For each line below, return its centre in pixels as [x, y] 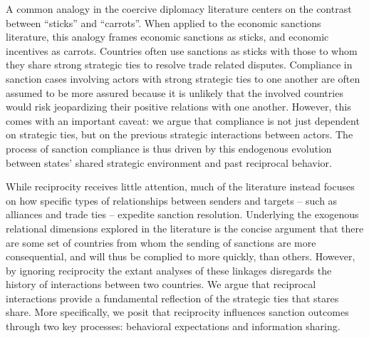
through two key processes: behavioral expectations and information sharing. [173, 326]
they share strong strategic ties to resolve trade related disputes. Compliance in [179, 65]
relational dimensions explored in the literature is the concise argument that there [185, 228]
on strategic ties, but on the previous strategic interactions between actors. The [180, 134]
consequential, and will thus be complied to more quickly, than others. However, [181, 256]
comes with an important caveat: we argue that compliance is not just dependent [183, 120]
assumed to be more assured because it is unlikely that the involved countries [175, 92]
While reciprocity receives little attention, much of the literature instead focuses [180, 186]
